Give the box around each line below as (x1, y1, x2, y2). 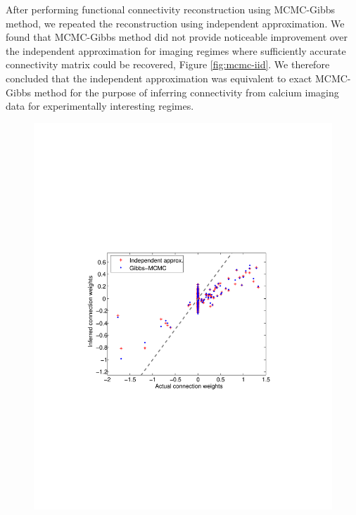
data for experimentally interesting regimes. (6, 98, 194, 113)
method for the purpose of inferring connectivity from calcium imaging (34, 84, 339, 99)
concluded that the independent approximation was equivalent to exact (6, 70, 312, 85)
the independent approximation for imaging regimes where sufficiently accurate (6, 43, 346, 58)
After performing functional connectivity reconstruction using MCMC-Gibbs (6, 2, 336, 16)
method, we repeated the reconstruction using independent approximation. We (6, 15, 345, 30)
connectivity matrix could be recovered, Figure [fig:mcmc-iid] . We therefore (6, 57, 330, 72)
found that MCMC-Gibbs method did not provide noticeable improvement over (6, 30, 348, 44)
